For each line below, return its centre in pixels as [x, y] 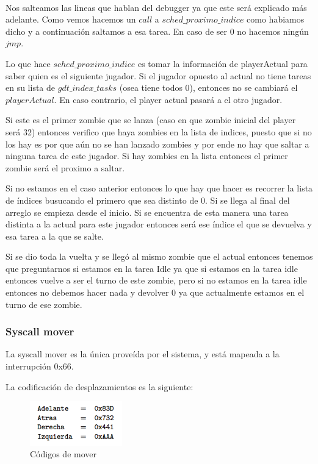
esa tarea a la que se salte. [55, 236]
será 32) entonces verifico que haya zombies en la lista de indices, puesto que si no [159, 131]
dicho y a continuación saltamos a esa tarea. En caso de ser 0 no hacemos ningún [157, 31]
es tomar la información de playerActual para [222, 63]
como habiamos [276, 19]
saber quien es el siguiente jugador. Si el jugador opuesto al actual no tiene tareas [158, 75]
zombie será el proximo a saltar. [65, 167]
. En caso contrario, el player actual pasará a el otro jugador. [168, 99]
